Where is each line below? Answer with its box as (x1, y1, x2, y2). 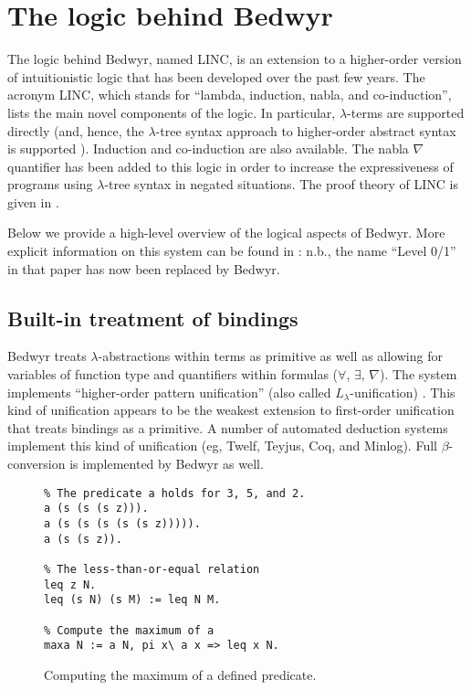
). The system (380, 365, 457, 384)
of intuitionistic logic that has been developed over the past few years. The (7, 67, 425, 86)
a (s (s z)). (44, 532, 122, 546)
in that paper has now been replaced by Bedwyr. (7, 259, 280, 278)
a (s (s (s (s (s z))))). (44, 516, 201, 530)
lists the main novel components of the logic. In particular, (7, 102, 336, 122)
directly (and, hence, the (7, 121, 144, 140)
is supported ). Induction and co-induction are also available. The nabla (7, 139, 409, 158)
